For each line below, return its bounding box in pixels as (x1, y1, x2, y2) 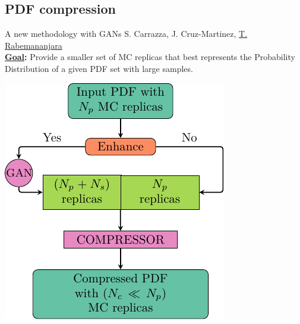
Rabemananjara (5, 39, 62, 51)
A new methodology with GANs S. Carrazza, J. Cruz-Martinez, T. (5, 27, 248, 40)
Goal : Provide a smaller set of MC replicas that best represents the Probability (5, 51, 295, 63)
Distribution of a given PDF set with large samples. (5, 62, 193, 74)
